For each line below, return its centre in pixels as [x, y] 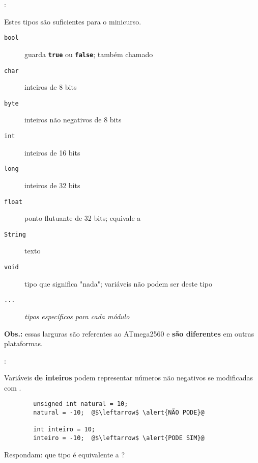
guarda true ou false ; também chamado [89, 54]
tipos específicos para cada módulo [77, 316]
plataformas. [23, 343]
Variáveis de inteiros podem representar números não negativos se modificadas [128, 378]
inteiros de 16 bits [52, 152]
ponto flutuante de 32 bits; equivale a [83, 218]
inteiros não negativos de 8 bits [73, 120]
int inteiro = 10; [64, 430]
